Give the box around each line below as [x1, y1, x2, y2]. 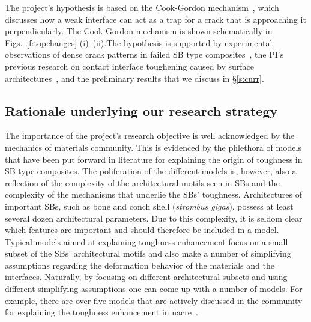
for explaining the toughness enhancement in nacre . [5, 306, 198, 318]
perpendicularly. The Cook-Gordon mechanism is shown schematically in [5, 25, 273, 37]
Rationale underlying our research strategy [5, 101, 278, 120]
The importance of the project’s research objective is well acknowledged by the [5, 129, 295, 142]
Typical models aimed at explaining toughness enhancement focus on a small [5, 235, 288, 248]
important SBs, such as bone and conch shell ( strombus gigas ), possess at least [5, 199, 294, 212]
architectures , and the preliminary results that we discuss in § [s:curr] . [5, 71, 264, 84]
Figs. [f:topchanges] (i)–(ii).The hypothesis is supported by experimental [5, 36, 273, 49]
